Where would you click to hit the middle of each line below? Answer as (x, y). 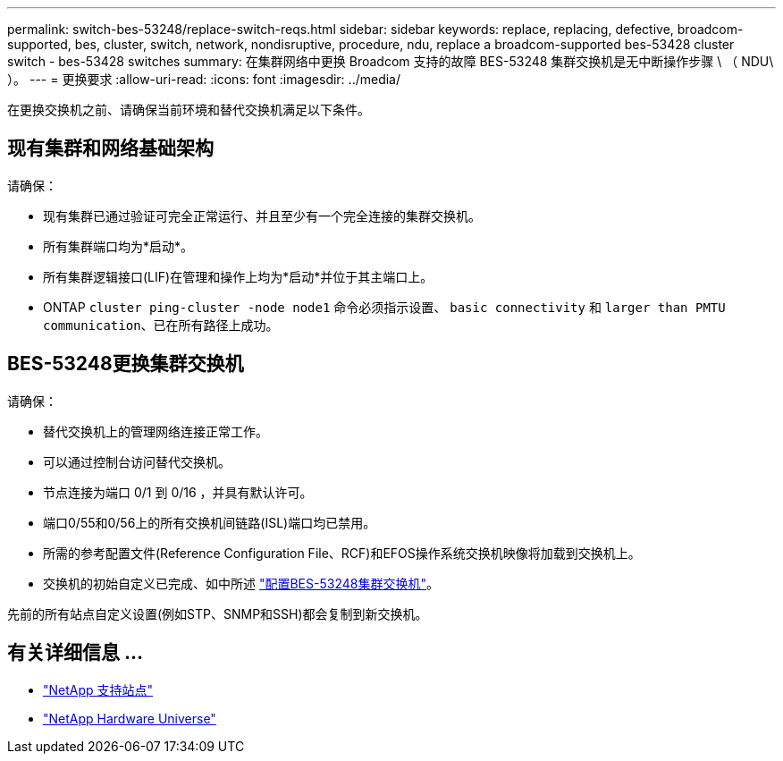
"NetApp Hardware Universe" (130, 718)
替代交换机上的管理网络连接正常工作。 (156, 431)
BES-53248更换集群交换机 (126, 364)
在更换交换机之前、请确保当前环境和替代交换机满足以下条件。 (189, 110)
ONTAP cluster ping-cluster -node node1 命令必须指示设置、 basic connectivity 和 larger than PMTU (384, 307)
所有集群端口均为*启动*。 (118, 246)
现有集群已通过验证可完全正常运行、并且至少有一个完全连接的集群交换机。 (262, 216)
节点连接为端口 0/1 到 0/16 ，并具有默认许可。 (178, 492)
